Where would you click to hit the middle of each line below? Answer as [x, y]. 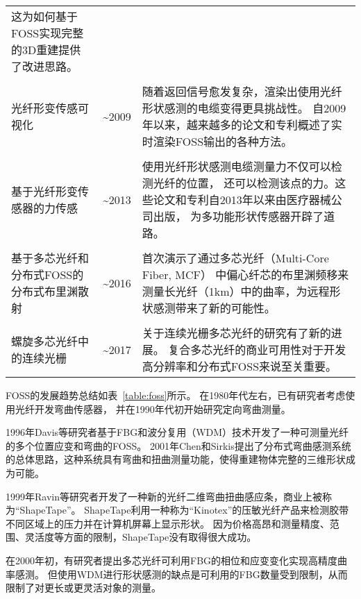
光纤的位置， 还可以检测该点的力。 [244, 183]
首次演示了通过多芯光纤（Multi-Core [235, 258]
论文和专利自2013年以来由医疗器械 [242, 200]
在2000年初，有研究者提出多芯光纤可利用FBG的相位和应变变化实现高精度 [172, 560]
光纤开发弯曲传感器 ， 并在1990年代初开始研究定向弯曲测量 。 [153, 408]
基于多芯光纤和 [50, 258]
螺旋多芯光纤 [45, 341]
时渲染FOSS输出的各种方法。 [217, 141]
